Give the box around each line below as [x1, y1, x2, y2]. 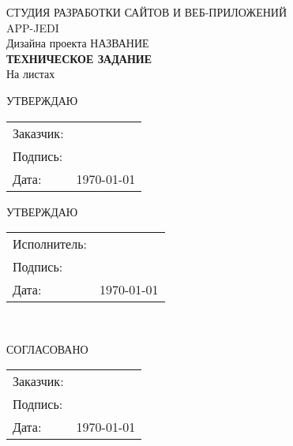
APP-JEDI [6, 19, 59, 36]
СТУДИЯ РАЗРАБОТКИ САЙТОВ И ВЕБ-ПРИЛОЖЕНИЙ [6, 4, 287, 20]
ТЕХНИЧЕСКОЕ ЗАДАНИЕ [6, 50, 152, 66]
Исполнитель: [13, 234, 87, 253]
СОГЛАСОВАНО [6, 340, 88, 357]
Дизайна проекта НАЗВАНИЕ [6, 35, 149, 51]
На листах [6, 66, 55, 82]
